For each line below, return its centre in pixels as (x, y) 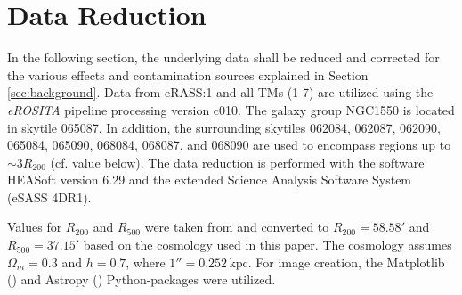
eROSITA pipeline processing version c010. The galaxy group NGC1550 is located (231, 109)
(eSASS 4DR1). (49, 197)
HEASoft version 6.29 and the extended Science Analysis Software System (210, 180)
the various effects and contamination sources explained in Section (188, 74)
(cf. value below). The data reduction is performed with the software (237, 162)
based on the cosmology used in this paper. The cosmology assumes (267, 245)
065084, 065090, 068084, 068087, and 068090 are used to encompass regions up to (229, 145)
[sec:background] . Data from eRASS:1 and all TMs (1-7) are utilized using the (220, 92)
